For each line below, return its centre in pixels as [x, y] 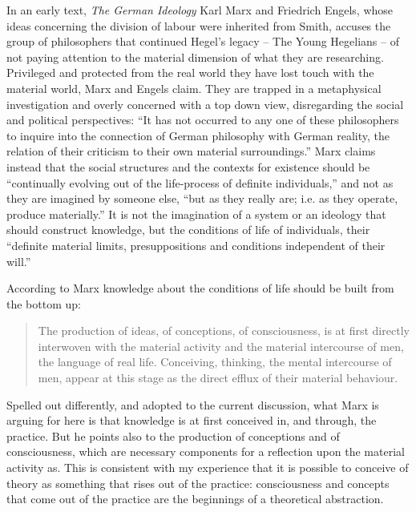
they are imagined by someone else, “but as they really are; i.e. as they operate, [202, 198]
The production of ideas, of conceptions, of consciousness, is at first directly [224, 331]
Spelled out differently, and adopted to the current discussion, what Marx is [193, 404]
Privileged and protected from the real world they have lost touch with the [190, 73]
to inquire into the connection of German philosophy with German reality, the [198, 135]
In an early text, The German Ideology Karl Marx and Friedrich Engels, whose [200, 10]
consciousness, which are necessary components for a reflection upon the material [206, 452]
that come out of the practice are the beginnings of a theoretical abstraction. [195, 499]
